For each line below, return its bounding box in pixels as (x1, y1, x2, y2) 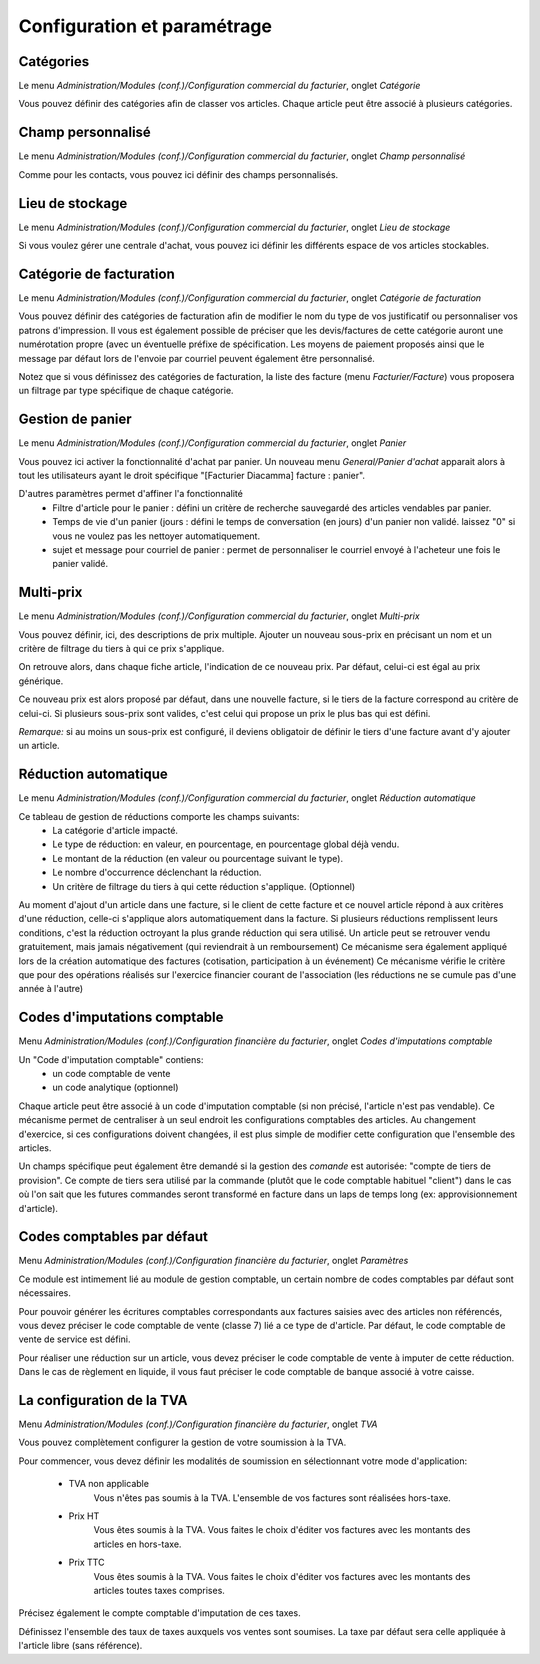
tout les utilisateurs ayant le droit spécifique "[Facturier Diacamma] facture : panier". (18, 469, 365, 481)
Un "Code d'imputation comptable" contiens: (18, 1053, 204, 1065)
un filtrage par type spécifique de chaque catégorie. (18, 385, 234, 397)
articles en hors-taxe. (93, 1538, 182, 1550)
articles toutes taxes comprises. (93, 1585, 225, 1596)
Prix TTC (68, 1556, 105, 1569)
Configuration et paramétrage (18, 15, 272, 37)
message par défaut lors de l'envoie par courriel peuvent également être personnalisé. (18, 352, 375, 364)
